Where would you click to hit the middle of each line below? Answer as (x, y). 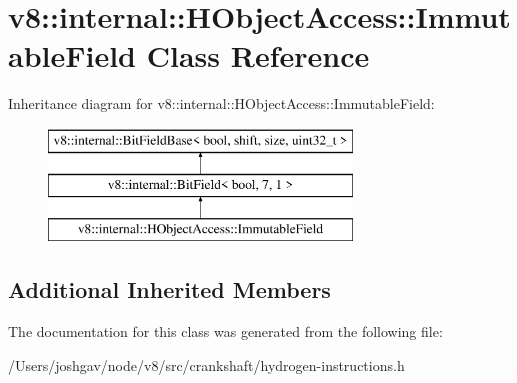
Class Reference (258, 55)
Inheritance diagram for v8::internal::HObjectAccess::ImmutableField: (221, 103)
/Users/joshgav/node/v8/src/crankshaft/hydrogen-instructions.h (206, 364)
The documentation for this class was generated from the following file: (225, 331)
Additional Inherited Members (169, 289)
